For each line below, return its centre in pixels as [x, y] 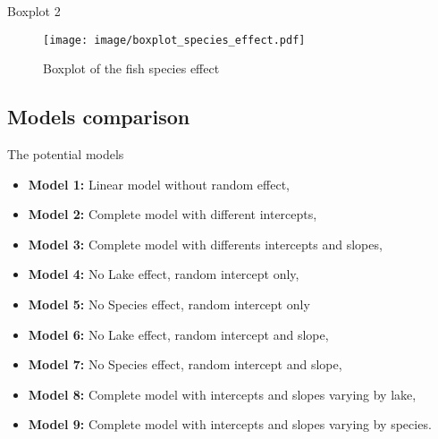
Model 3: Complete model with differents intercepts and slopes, [205, 244]
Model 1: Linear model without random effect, [159, 184]
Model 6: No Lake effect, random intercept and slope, [178, 334]
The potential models [66, 154]
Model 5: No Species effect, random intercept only [169, 304]
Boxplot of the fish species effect [131, 68]
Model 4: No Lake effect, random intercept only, [164, 274]
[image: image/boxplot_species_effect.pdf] [174, 40]
